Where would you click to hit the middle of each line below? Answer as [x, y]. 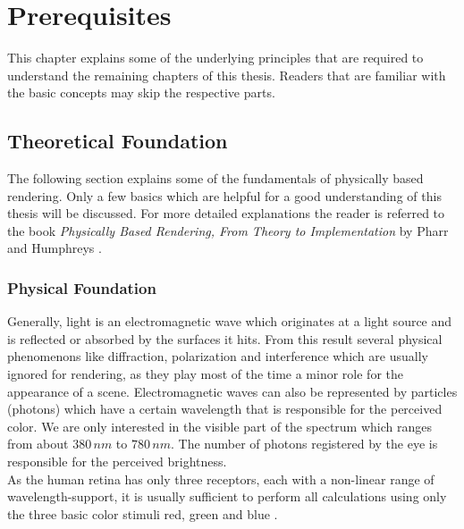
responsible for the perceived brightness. [117, 462]
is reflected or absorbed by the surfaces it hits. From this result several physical [225, 338]
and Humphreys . [55, 248]
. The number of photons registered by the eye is [304, 444]
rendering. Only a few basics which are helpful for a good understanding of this [224, 195]
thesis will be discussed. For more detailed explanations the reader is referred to [226, 213]
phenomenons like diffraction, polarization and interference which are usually [218, 356]
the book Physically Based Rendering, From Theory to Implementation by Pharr [228, 230]
